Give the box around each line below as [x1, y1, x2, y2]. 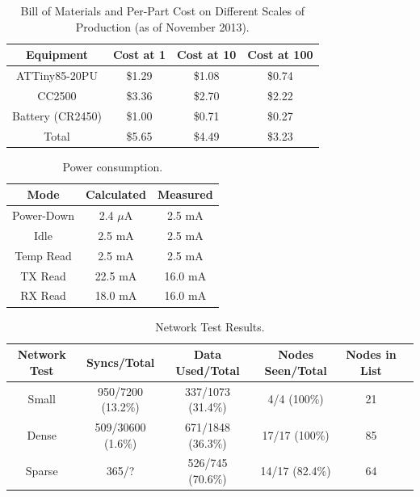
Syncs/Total [86, 353, 155, 370]
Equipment [25, 46, 88, 63]
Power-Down [12, 207, 75, 224]
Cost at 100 [247, 46, 313, 63]
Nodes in [346, 346, 397, 363]
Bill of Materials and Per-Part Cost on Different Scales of [20, 2, 305, 19]
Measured [157, 186, 213, 203]
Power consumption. [62, 158, 163, 175]
